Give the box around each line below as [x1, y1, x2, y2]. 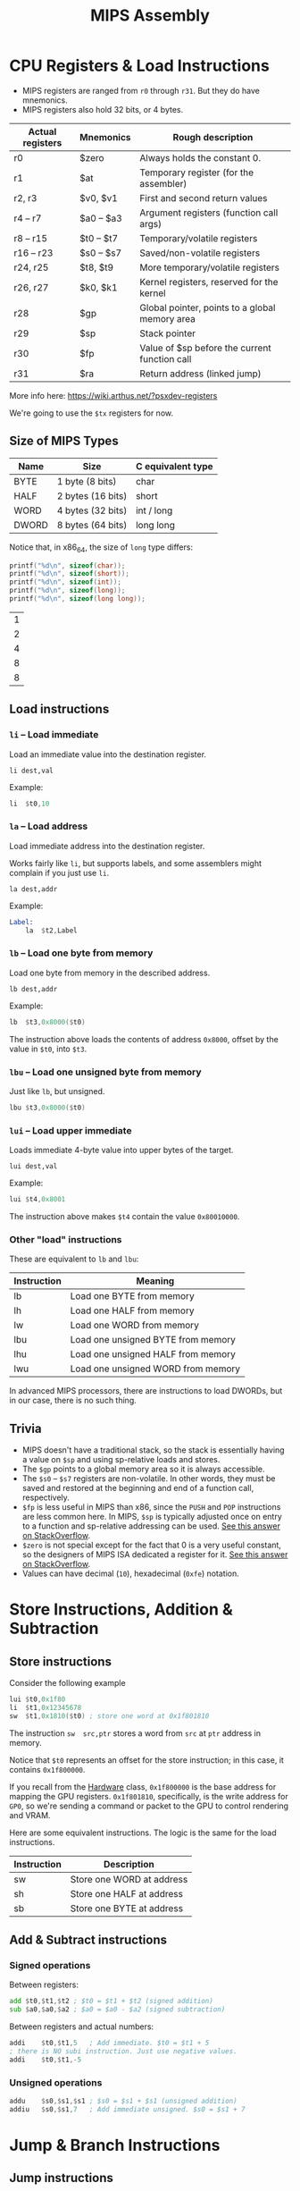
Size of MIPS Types [9, 434, 119, 449]
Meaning [136, 1275, 175, 1287]
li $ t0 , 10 [9, 799, 50, 808]
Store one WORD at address [70, 1873, 188, 1885]
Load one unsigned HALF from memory [70, 1348, 237, 1361]
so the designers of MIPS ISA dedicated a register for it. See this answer [21, 1549, 288, 1560]
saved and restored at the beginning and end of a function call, [21, 1483, 254, 1494]
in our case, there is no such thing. [9, 1395, 137, 1406]
